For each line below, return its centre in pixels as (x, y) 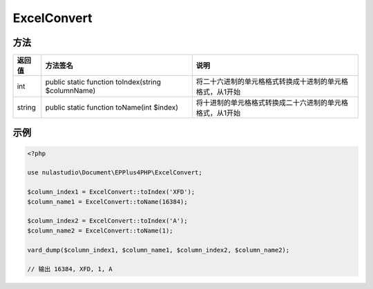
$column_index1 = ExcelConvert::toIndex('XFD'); (111, 192)
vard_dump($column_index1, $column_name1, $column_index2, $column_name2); (159, 250)
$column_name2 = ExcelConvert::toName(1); (100, 230)
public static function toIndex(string (103, 82)
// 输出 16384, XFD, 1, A (70, 269)
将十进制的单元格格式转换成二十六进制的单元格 (272, 103)
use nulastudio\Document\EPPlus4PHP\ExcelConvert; (115, 173)
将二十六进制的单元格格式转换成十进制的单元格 (272, 81)
